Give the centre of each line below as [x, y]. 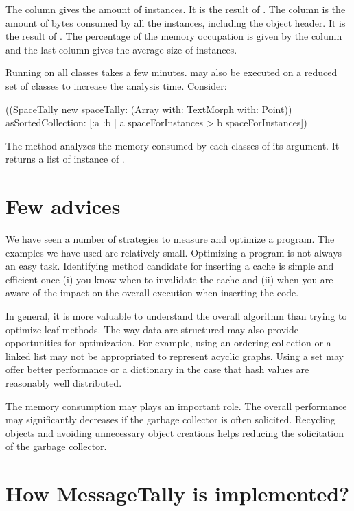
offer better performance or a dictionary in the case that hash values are [157, 369]
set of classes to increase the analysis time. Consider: [116, 85]
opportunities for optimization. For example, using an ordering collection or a [168, 343]
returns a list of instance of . [65, 159]
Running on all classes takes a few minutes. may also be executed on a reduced [172, 72]
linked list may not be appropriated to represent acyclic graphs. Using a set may [175, 356]
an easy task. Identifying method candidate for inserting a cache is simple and [170, 266]
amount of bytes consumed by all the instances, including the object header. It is [176, 22]
